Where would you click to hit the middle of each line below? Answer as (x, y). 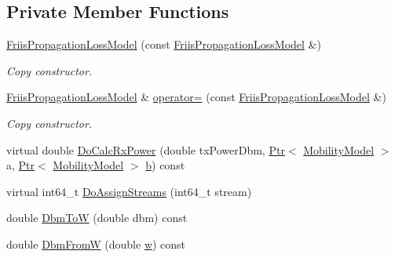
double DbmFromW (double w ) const (96, 243)
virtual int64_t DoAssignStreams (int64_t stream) (129, 191)
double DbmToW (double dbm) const (97, 218)
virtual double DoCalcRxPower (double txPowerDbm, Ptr (146, 149)
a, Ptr (21, 165)
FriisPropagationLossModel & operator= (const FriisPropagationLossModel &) (196, 97)
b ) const (165, 165)
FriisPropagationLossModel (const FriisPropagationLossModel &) (164, 44)
